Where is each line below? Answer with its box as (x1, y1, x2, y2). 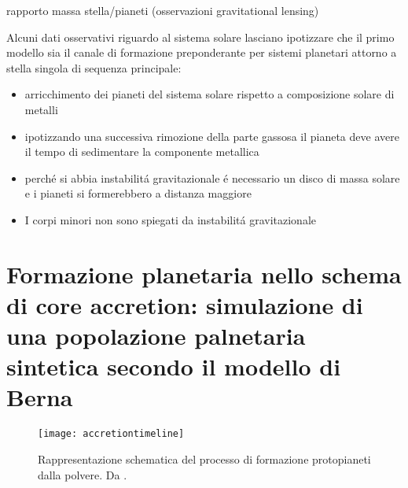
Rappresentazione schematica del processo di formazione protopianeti (38, 451, 371, 468)
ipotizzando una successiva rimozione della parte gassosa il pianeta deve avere (24, 128, 399, 144)
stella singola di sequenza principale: (6, 59, 182, 76)
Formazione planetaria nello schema (6, 257, 402, 290)
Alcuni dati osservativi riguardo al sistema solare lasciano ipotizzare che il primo (6, 28, 395, 45)
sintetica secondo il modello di (6, 350, 341, 383)
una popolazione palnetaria (6, 320, 306, 352)
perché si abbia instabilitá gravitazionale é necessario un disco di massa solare (24, 169, 400, 186)
